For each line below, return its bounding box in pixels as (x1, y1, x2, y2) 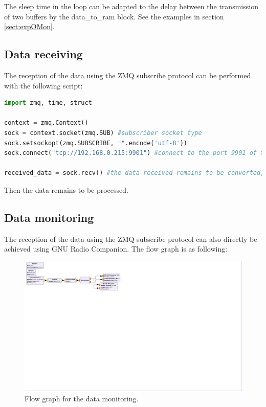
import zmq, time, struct (4, 99, 92, 107)
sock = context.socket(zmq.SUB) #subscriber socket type (4, 129, 202, 137)
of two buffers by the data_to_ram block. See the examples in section (4, 11, 224, 21)
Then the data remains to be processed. (4, 184, 128, 195)
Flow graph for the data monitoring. (25, 393, 139, 403)
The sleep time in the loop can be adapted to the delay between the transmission (4, 1, 258, 11)
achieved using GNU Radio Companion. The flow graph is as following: (4, 243, 228, 254)
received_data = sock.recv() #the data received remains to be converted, (4, 169, 264, 177)
